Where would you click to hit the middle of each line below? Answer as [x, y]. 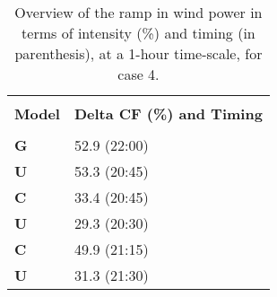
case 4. [138, 74]
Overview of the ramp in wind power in [138, 12]
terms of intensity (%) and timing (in [138, 33]
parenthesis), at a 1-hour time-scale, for [138, 53]
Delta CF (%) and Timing [168, 114]
